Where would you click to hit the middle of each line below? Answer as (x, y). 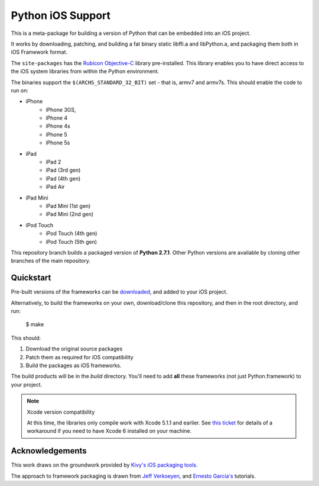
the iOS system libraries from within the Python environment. (85, 72)
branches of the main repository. (51, 261)
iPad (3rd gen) (63, 170)
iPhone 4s (58, 126)
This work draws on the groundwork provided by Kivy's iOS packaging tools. (104, 465)
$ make (35, 324)
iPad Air (55, 187)
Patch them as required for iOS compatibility (80, 357)
